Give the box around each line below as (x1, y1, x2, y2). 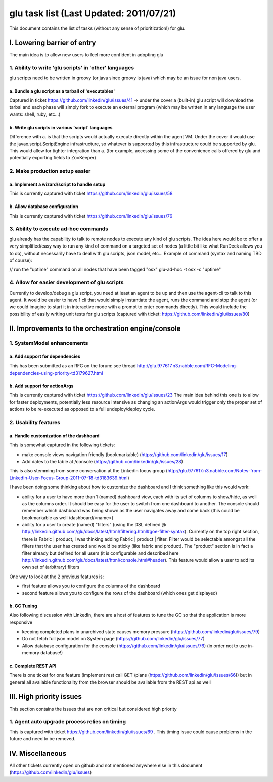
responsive (9, 619, 33, 625)
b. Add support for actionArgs (9, 383, 74, 389)
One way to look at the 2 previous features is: (9, 573, 104, 580)
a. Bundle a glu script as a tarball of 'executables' (9, 88, 115, 94)
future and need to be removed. (9, 736, 76, 742)
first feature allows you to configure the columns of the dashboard (22, 583, 160, 589)
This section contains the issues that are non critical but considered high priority (9, 706, 177, 712)
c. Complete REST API (9, 663, 57, 669)
